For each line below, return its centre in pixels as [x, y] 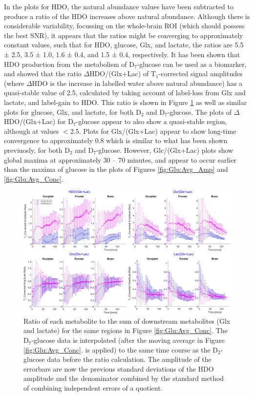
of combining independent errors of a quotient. [93, 388]
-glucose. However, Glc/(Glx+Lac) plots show [165, 150]
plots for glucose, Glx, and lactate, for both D [73, 112]
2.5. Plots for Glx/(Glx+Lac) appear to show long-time [153, 131]
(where [14, 83]
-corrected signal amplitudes [201, 73]
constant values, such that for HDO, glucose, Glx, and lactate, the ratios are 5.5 [124, 45]
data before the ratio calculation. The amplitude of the [129, 359]
